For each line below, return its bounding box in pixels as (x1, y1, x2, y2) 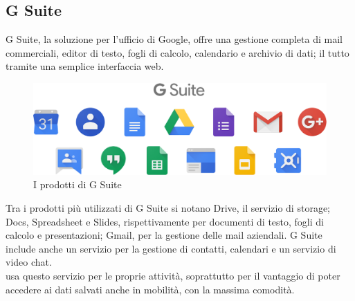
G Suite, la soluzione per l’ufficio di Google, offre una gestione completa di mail (6, 32, 343, 46)
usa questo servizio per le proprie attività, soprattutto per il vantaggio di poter (6, 268, 340, 283)
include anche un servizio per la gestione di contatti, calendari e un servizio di (6, 241, 336, 255)
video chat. (6, 255, 52, 269)
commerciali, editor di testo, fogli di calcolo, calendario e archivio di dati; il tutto (6, 45, 349, 60)
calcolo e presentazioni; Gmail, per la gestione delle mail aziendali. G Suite (6, 228, 322, 242)
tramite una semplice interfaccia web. (6, 59, 164, 73)
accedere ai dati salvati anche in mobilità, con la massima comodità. (6, 282, 295, 296)
